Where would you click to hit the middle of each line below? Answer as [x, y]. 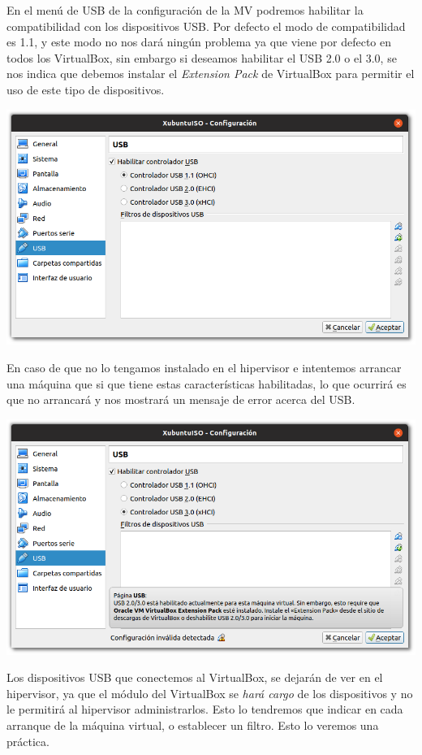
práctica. [28, 741]
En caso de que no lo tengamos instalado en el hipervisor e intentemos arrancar [204, 368]
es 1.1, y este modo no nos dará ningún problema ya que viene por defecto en [199, 42]
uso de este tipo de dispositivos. [86, 89]
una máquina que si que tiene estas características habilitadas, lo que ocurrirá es [207, 383]
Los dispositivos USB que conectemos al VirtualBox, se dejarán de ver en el [195, 677]
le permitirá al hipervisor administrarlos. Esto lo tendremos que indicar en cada [205, 709]
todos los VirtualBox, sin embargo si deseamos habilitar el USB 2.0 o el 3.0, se [202, 57]
